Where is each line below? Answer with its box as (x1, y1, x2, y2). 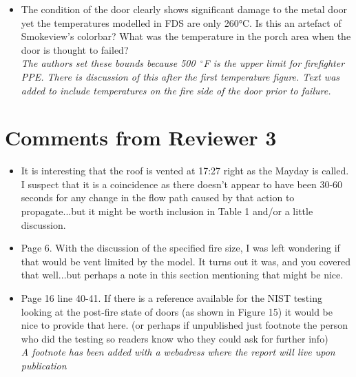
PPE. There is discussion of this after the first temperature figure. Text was (21, 69, 340, 83)
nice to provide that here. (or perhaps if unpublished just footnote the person (21, 318, 348, 332)
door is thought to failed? (21, 42, 129, 57)
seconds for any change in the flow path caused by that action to (21, 190, 295, 205)
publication (21, 358, 67, 372)
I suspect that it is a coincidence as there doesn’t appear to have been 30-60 (21, 176, 343, 191)
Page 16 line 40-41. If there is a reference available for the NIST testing (21, 291, 322, 305)
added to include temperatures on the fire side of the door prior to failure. (21, 83, 331, 97)
